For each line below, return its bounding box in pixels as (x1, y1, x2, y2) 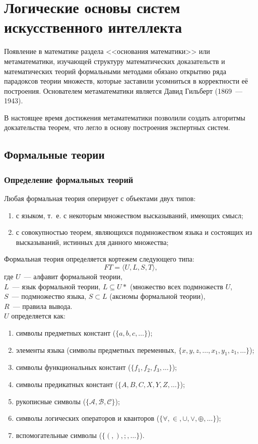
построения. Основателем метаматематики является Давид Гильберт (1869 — (4, 85, 242, 96)
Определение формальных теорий (4, 173, 134, 185)
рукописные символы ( (16, 396, 86, 406)
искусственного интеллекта (4, 17, 182, 37)
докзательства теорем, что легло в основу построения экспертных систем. (4, 122, 230, 133)
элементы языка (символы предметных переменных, (16, 344, 176, 355)
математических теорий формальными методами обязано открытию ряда (4, 66, 226, 76)
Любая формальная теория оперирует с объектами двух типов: (4, 193, 196, 204)
